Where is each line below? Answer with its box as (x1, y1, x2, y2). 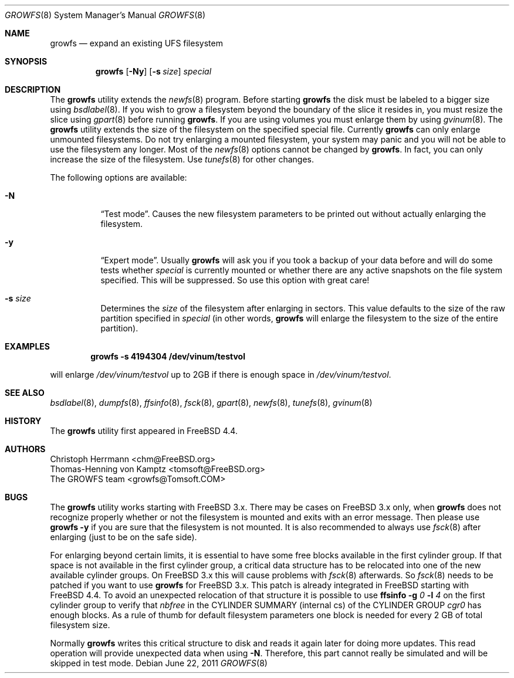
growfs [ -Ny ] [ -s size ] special (95, 66, 212, 76)
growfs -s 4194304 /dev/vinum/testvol (90, 351, 245, 361)
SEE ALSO (5, 388, 45, 398)
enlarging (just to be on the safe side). (50, 532, 197, 542)
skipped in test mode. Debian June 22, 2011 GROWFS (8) (50, 658, 268, 668)
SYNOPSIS (5, 56, 48, 66)
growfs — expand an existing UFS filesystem (50, 38, 223, 48)
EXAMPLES (5, 341, 50, 351)
